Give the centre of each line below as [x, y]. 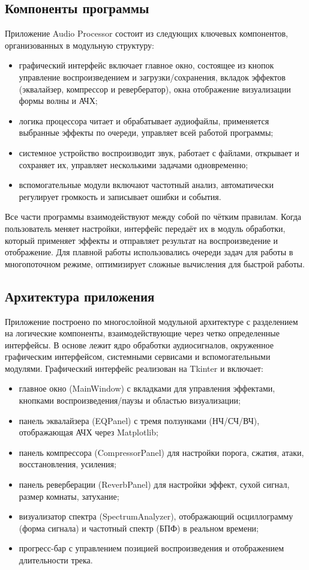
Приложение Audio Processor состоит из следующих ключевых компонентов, [146, 33]
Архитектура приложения [80, 296]
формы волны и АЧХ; [58, 101]
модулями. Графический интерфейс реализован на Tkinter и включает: [134, 368]
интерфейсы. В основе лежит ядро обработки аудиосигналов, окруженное [139, 344]
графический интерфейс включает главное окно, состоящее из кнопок [146, 65]
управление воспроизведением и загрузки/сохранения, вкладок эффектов [152, 77]
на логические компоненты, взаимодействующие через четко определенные [142, 333]
